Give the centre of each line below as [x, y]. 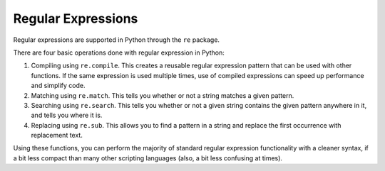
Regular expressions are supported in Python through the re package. [117, 40]
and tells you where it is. [67, 115]
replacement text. [57, 136]
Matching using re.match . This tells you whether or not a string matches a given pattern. [163, 95]
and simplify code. [58, 86]
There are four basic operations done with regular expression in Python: [119, 53]
